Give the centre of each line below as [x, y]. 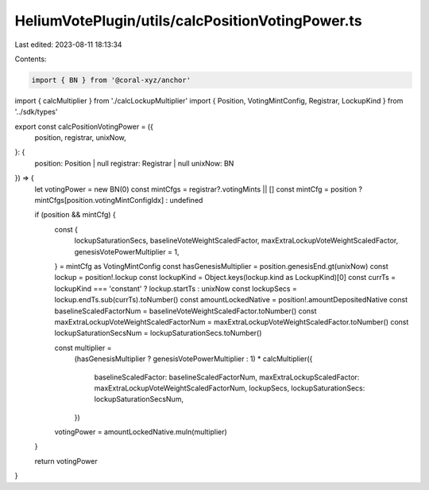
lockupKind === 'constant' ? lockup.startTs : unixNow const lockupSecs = [176, 288]
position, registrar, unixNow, [80, 138]
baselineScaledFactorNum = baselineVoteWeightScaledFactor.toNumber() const [186, 311]
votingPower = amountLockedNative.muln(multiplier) [141, 432]
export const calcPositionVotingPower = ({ [84, 126]
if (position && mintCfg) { [75, 215]
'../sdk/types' [36, 112]
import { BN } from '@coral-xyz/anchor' [111, 80]
